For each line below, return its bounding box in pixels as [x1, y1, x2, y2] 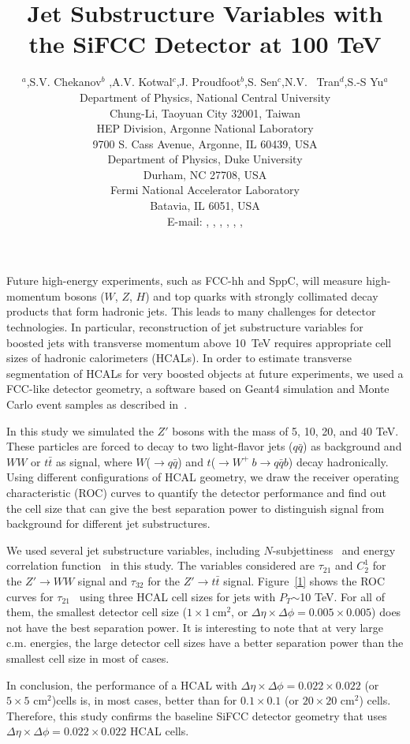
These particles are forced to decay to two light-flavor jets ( [6, 438, 293, 454]
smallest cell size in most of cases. [6, 649, 170, 666]
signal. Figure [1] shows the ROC [223, 572, 386, 589]
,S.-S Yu [344, 73, 384, 90]
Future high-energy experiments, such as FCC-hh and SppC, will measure [6, 272, 363, 289]
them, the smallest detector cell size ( [6, 604, 187, 620]
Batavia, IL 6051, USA [150, 197, 260, 214]
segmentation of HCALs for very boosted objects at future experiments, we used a [6, 365, 404, 381]
